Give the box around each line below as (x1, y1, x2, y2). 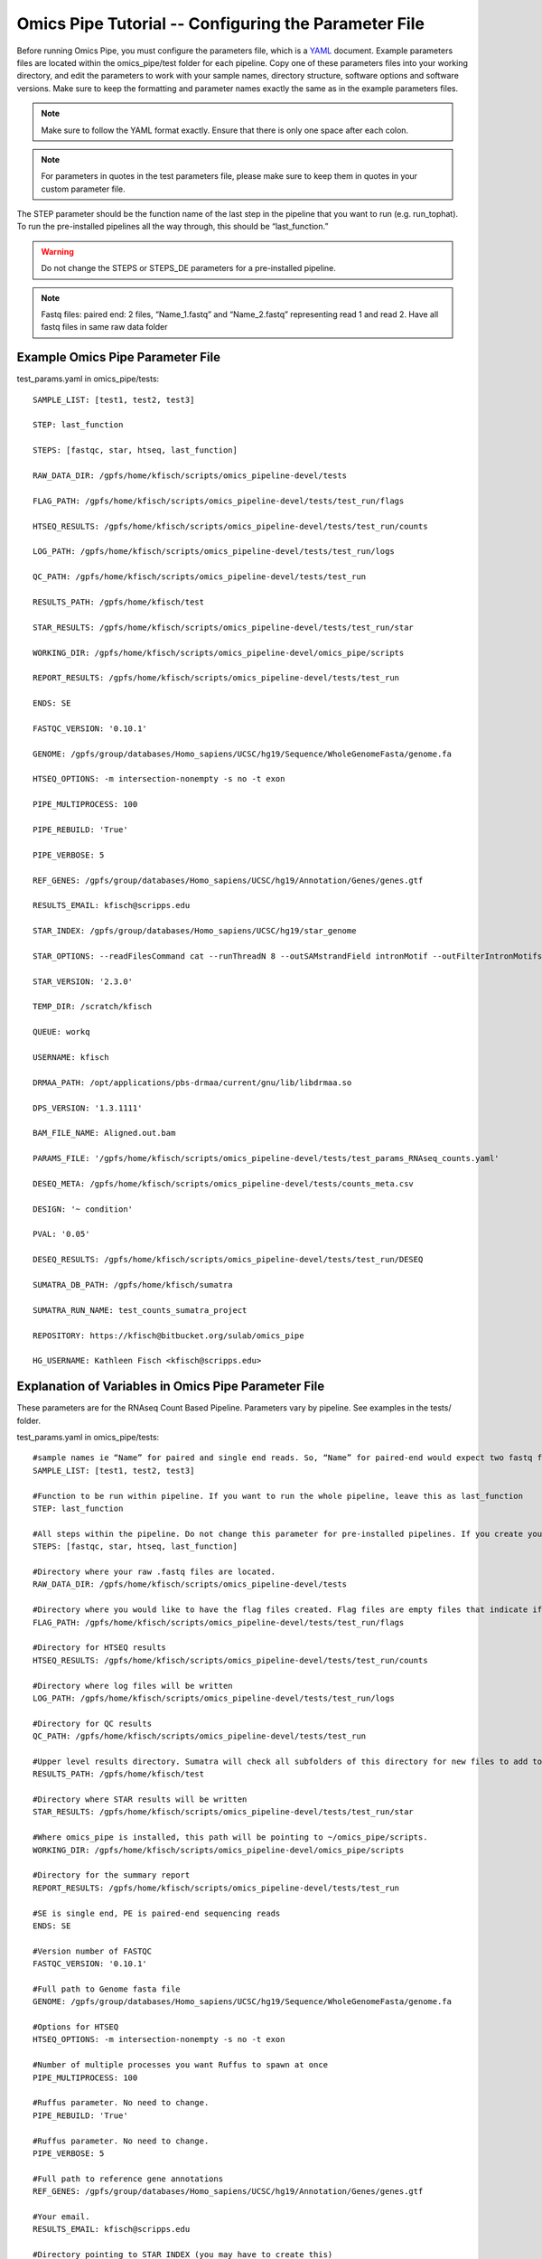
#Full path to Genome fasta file (33, 1983, 181, 1994)
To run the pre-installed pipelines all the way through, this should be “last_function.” (16, 221, 329, 232)
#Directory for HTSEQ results (33, 1643, 167, 1653)
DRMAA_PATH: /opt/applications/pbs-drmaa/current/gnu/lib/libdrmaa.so (33, 1077, 352, 1088)
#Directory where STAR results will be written (33, 1795, 248, 1804)
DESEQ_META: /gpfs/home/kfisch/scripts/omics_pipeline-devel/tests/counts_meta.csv (33, 1178, 415, 1188)
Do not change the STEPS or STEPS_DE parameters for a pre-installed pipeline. (41, 263, 336, 274)
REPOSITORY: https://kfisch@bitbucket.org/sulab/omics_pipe (33, 1330, 304, 1341)
